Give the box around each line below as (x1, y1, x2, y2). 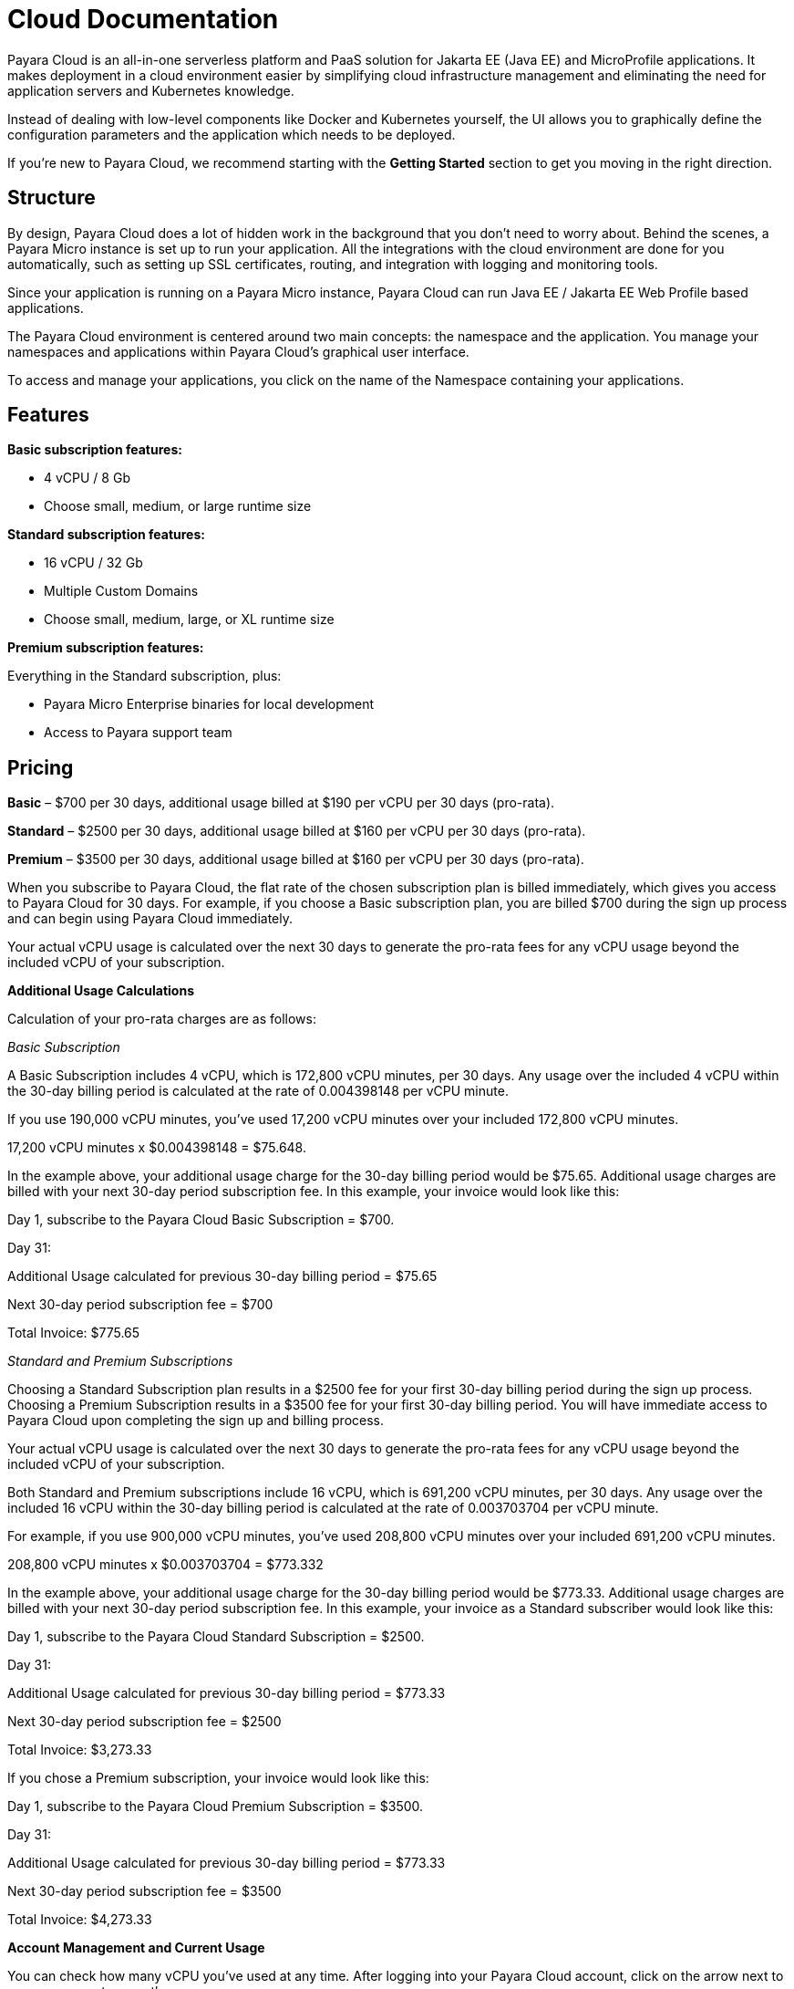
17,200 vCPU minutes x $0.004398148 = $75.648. (7, 1140, 307, 1156)
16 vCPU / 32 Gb (44, 555, 143, 571)
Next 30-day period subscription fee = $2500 (7, 1713, 282, 1730)
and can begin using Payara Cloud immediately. (7, 911, 294, 927)
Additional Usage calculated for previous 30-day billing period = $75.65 (7, 1268, 438, 1285)
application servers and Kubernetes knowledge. (7, 82, 294, 99)
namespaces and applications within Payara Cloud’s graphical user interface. (7, 343, 469, 359)
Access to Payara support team (44, 724, 232, 741)
